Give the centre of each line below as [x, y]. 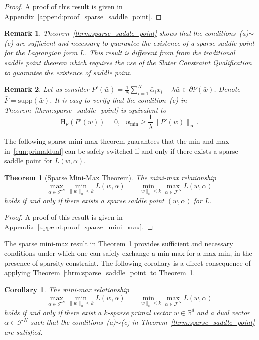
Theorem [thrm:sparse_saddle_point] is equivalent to [85, 109]
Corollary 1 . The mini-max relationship [67, 289]
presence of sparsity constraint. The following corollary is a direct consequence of [128, 263]
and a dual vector [223, 312]
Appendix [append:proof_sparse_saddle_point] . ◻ [83, 16]
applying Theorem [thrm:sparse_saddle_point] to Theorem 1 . [100, 273]
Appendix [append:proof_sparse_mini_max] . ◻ [79, 226]
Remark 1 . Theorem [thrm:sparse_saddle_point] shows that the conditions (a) [127, 33]
